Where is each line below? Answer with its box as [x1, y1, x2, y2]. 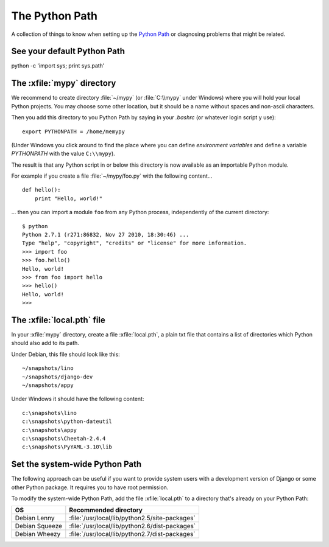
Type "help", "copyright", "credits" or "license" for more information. [22, 240, 247, 246]
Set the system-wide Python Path [11, 459, 142, 470]
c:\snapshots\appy [22, 427, 77, 433]
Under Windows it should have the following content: [11, 395, 144, 403]
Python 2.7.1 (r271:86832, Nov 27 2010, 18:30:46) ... [22, 231, 189, 239]
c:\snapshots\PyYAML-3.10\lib [22, 444, 113, 450]
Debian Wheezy [15, 530, 61, 538]
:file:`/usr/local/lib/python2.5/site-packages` [69, 514, 196, 523]
